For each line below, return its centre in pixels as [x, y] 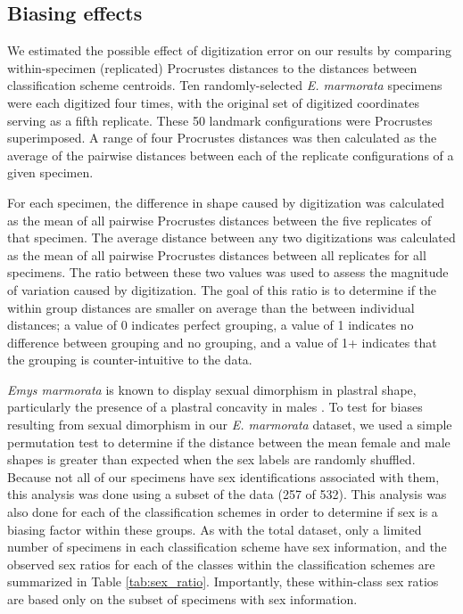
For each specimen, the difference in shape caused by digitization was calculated [226, 202]
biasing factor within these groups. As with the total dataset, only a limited [215, 529]
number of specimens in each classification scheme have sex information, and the [227, 547]
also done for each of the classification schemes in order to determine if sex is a [223, 512]
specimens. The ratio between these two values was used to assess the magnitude [228, 272]
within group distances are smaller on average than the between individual [211, 307]
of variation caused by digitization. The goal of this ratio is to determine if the [222, 289]
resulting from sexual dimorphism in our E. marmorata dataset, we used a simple [230, 425]
